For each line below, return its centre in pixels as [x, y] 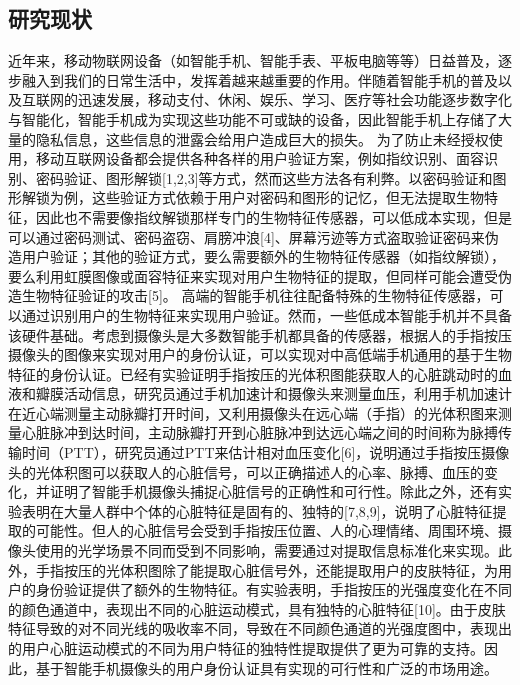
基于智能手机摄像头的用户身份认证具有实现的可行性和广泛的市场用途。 [266, 667]
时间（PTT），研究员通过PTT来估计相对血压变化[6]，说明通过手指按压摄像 [265, 452]
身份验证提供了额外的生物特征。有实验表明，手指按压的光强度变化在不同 [273, 589]
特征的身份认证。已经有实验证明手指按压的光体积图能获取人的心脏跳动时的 [253, 373]
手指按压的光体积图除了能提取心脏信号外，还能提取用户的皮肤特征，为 [266, 569]
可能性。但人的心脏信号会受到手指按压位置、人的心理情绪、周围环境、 [266, 530]
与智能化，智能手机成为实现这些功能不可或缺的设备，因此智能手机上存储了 [253, 118]
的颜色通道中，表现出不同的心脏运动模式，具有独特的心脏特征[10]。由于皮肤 [257, 608]
